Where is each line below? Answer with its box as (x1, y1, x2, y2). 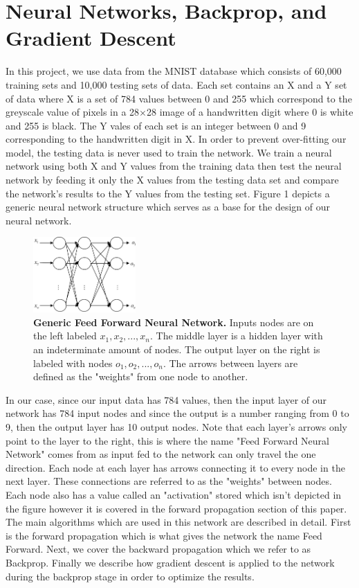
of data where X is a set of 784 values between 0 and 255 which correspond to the (6, 91, 352, 105)
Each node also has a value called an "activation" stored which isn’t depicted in (6, 487, 342, 501)
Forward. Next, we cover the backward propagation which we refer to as (6, 542, 311, 556)
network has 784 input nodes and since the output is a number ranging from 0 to (6, 406, 349, 420)
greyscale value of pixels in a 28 (6, 105, 140, 119)
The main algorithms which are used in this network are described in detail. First (6, 515, 351, 529)
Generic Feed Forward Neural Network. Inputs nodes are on (33, 314, 314, 329)
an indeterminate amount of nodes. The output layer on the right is (33, 342, 320, 357)
